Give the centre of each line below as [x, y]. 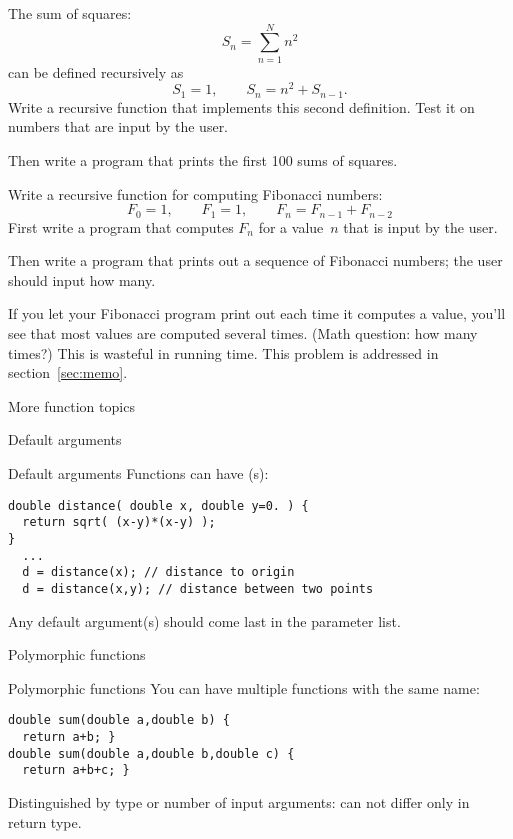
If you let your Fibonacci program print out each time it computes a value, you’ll [257, 313]
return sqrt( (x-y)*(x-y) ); [119, 522]
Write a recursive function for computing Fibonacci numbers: [195, 193]
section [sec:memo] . [68, 372]
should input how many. [82, 279]
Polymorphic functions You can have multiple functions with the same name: [244, 687]
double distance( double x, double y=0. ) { [158, 505]
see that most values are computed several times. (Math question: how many [243, 333]
